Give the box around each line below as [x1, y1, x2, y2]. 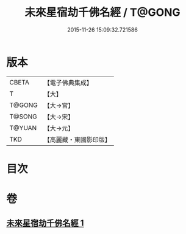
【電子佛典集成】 [43, 78, 93, 87]
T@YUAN [9, 123, 37, 132]
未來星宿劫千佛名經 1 [6, 218, 84, 229]
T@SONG [9, 112, 38, 120]
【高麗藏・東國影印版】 [43, 135, 111, 143]
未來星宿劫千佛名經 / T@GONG [24, 5, 181, 19]
